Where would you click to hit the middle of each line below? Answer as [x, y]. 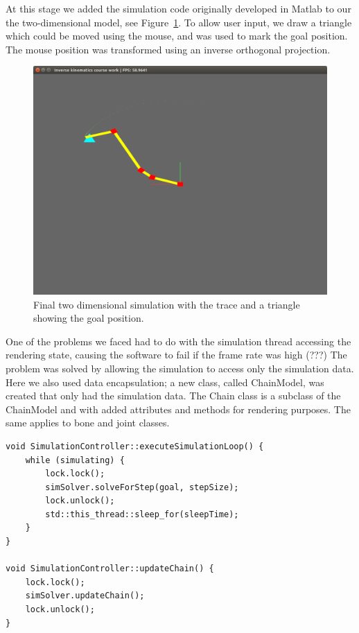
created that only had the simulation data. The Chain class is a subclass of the [173, 396]
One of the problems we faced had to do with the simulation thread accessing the [178, 341]
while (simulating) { [75, 460]
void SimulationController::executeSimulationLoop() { [135, 446]
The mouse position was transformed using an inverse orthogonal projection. [168, 49]
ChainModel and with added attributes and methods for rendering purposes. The [178, 409]
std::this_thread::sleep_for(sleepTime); [142, 514]
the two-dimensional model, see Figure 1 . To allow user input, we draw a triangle [179, 22]
